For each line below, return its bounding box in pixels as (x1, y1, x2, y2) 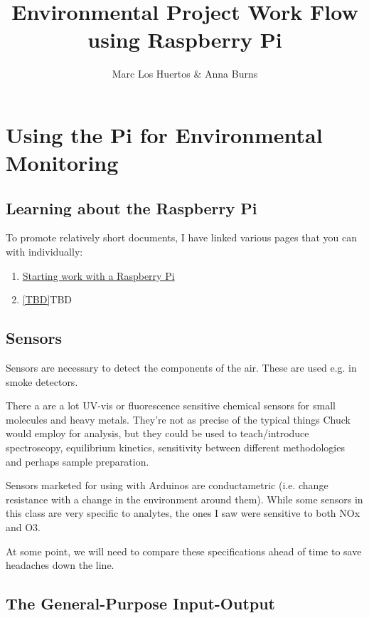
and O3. (6, 520, 41, 534)
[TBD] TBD (22, 292, 73, 307)
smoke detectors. (6, 374, 78, 389)
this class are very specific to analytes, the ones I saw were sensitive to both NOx (6, 506, 360, 520)
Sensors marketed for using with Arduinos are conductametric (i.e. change (6, 478, 328, 493)
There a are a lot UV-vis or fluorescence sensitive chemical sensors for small (6, 398, 336, 413)
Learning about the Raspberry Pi (6, 197, 257, 219)
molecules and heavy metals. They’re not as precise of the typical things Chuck (6, 412, 351, 426)
